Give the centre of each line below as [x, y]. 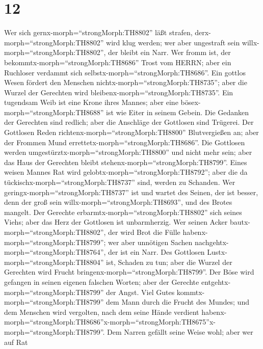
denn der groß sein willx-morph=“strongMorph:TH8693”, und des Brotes [118, 202]
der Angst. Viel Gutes [140, 292]
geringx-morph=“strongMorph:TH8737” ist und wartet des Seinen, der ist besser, [131, 192]
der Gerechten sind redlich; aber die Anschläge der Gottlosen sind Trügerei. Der [129, 122]
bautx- [240, 222]
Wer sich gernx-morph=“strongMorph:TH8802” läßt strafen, [98, 32]
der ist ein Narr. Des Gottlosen [156, 252]
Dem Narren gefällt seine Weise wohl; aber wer [180, 331]
